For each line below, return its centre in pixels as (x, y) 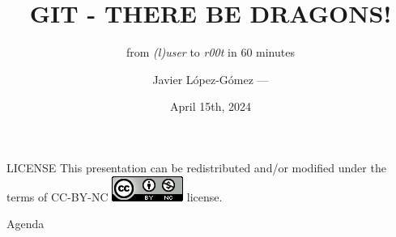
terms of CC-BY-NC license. (115, 196)
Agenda (26, 224)
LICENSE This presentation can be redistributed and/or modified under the (196, 167)
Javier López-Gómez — (211, 79)
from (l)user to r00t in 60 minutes (211, 52)
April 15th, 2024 (210, 106)
